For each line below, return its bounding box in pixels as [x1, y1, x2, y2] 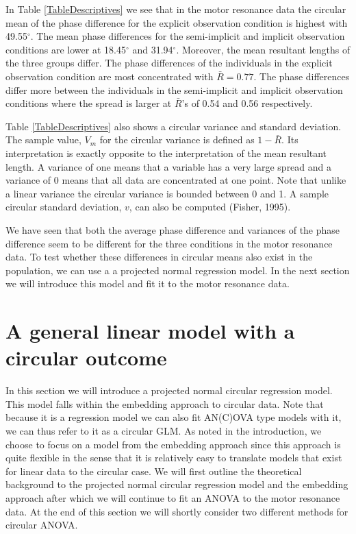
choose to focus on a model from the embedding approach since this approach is [5, 437, 341, 451]
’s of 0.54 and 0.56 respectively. [181, 96, 313, 110]
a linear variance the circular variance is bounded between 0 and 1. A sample [5, 186, 329, 200]
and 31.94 [132, 42, 173, 56]
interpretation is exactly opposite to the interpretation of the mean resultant [5, 145, 327, 160]
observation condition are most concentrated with [5, 69, 214, 83]
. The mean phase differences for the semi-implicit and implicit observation [30, 29, 345, 43]
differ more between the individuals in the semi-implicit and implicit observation [5, 82, 343, 97]
